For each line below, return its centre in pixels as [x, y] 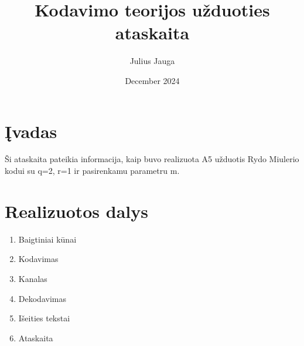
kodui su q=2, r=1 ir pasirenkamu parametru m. [92, 171]
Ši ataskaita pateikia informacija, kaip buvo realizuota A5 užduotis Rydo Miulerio [152, 159]
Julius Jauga [152, 61]
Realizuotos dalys [76, 211]
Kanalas [33, 278]
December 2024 [152, 80]
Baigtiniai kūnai [47, 239]
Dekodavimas [42, 298]
